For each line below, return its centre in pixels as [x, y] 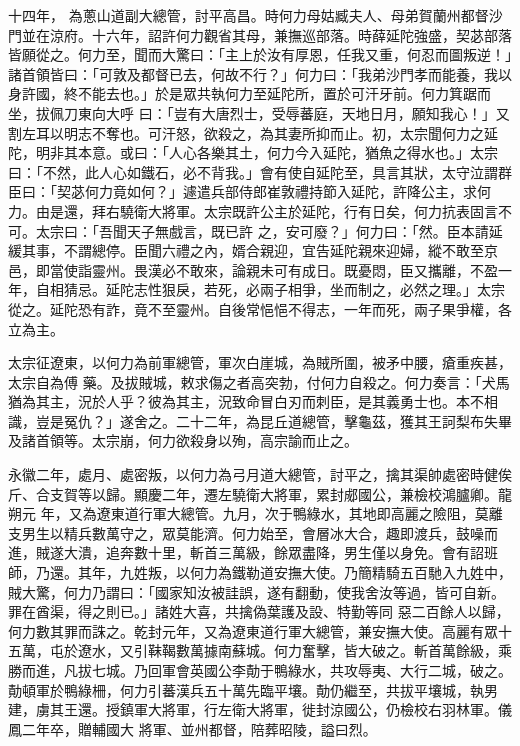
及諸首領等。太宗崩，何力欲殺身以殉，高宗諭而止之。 [183, 440]
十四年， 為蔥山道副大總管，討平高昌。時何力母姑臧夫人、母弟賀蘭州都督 [248, 15]
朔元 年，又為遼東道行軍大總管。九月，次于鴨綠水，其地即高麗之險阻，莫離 [255, 513]
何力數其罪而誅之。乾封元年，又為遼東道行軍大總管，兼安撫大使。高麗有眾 [253, 630]
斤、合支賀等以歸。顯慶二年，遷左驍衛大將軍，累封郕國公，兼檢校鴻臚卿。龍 [260, 493]
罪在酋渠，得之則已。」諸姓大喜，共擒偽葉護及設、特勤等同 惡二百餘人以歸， [259, 611]
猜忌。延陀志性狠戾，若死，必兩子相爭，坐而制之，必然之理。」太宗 [284, 289]
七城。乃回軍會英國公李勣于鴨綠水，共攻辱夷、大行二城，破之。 [301, 670]
